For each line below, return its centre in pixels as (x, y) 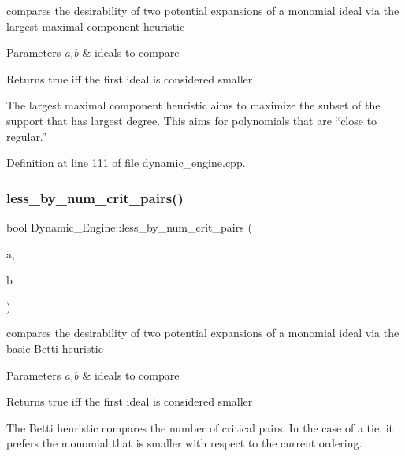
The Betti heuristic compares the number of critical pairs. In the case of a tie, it (200, 427)
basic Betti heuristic (55, 348)
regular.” (27, 136)
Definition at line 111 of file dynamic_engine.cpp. (126, 163)
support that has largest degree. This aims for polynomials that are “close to (192, 120)
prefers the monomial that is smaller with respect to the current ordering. (184, 443)
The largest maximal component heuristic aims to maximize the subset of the (193, 105)
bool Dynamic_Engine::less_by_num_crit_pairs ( (129, 226)
